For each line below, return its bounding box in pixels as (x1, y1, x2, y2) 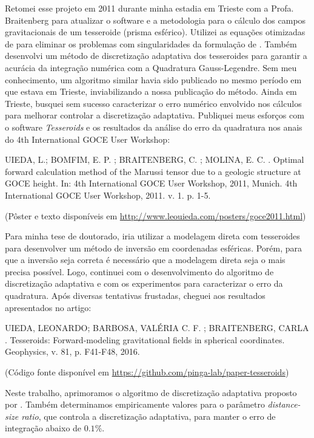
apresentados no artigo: (5, 301, 92, 313)
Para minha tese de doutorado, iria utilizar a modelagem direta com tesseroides (5, 230, 300, 242)
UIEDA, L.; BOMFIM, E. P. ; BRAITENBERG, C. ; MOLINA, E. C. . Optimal (5, 153, 304, 166)
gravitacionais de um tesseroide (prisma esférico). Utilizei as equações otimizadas (5, 26, 306, 38)
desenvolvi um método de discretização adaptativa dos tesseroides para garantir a (5, 49, 307, 62)
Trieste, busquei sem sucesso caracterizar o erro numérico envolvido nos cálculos (5, 97, 302, 109)
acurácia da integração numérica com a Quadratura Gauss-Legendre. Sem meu (5, 61, 297, 74)
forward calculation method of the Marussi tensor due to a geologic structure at (5, 165, 301, 177)
